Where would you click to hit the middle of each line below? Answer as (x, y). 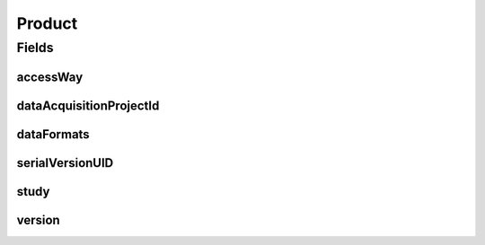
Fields (35, 48)
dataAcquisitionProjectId (88, 105)
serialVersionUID (65, 163)
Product (47, 23)
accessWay (50, 77)
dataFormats (53, 134)
